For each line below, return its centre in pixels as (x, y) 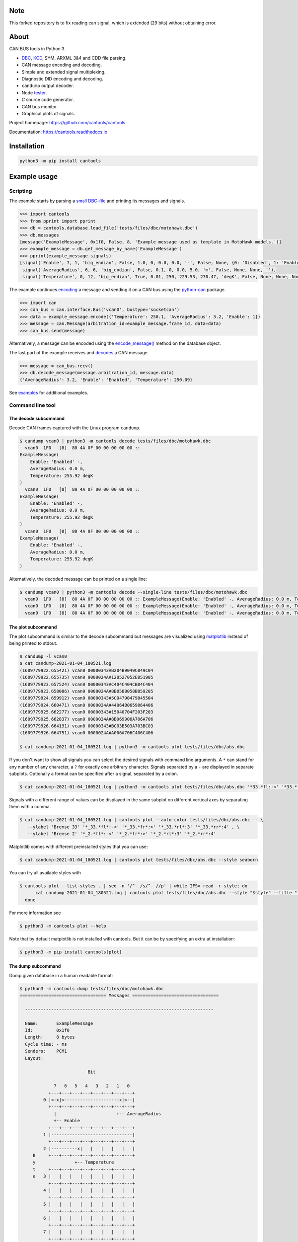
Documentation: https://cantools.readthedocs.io (58, 132)
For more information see (35, 913)
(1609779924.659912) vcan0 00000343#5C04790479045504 (86, 698)
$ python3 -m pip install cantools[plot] (71, 952)
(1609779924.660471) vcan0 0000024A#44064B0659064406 (86, 705)
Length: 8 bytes (50, 1037)
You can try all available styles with (45, 873)
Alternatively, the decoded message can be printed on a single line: (78, 579)
